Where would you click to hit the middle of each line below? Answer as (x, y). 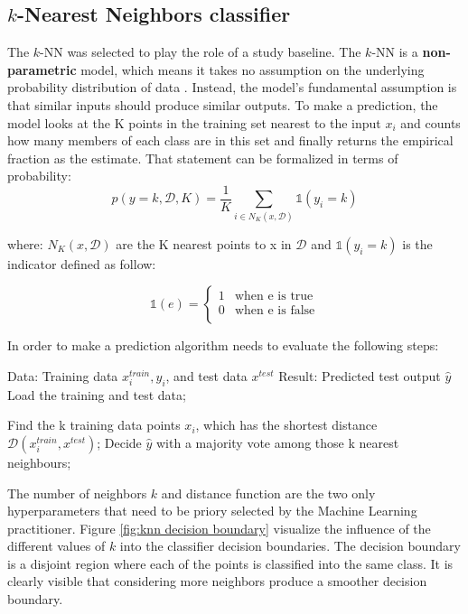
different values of (56, 546)
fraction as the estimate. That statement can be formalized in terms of (203, 158)
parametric (42, 69)
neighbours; (39, 462)
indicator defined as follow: (82, 263)
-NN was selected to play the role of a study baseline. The (201, 52)
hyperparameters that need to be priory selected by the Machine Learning (212, 511)
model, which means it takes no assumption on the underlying (253, 69)
